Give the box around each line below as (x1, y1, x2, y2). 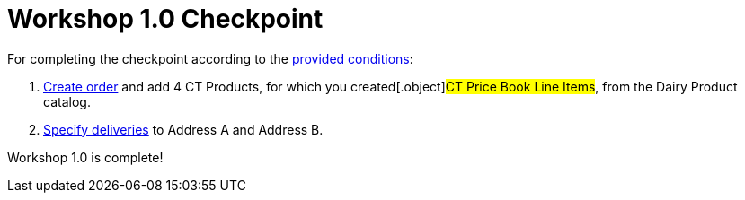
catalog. (43, 93, 91, 109)
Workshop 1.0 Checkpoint (7, 4, 324, 34)
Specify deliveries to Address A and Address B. (43, 121, 324, 137)
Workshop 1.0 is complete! (7, 149, 164, 165)
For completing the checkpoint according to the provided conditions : (7, 50, 413, 66)
